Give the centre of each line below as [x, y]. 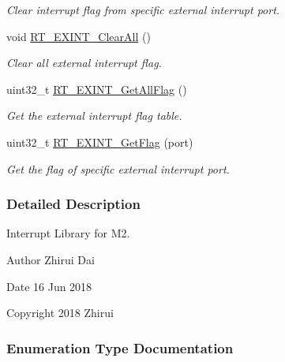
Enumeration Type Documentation [120, 347]
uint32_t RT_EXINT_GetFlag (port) [100, 142]
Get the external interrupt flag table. [94, 116]
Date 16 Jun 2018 [49, 286]
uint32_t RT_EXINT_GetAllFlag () [97, 89]
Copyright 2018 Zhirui [60, 313]
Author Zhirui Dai [51, 259]
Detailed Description [73, 204]
